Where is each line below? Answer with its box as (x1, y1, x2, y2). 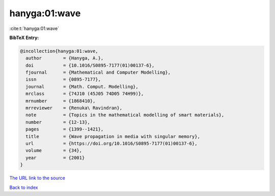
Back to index (9, 184, 38, 190)
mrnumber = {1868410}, (25, 98, 96, 104)
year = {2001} (25, 155, 85, 160)
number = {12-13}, (25, 119, 90, 125)
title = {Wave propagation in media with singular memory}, (25, 134, 201, 139)
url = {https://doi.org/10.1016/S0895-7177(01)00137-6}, (25, 141, 198, 146)
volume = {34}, (25, 148, 82, 153)
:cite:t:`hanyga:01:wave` (9, 25, 60, 31)
